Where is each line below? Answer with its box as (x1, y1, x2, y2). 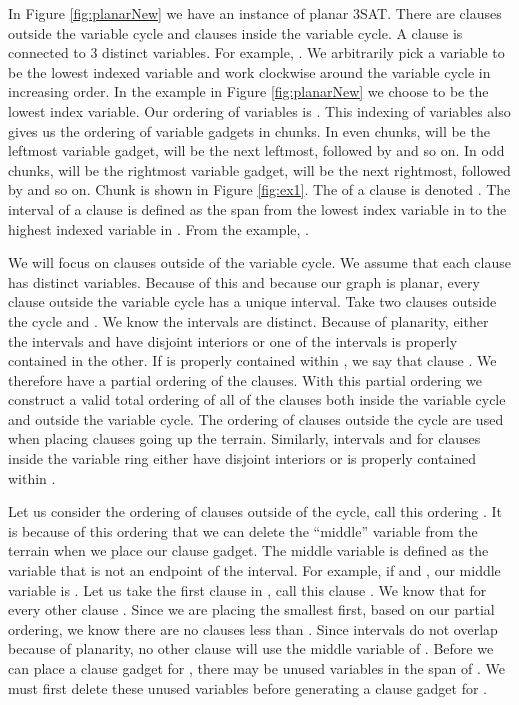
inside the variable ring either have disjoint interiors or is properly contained (8, 448, 477, 469)
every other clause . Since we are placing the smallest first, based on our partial (8, 599, 495, 620)
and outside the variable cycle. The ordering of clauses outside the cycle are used (8, 408, 504, 429)
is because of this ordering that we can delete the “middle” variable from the (8, 520, 478, 541)
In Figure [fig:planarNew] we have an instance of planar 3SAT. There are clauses (8, 3, 502, 23)
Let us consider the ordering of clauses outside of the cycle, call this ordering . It (8, 501, 502, 522)
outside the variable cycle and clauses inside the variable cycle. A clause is (8, 22, 463, 43)
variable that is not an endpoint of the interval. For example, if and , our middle (8, 560, 501, 581)
